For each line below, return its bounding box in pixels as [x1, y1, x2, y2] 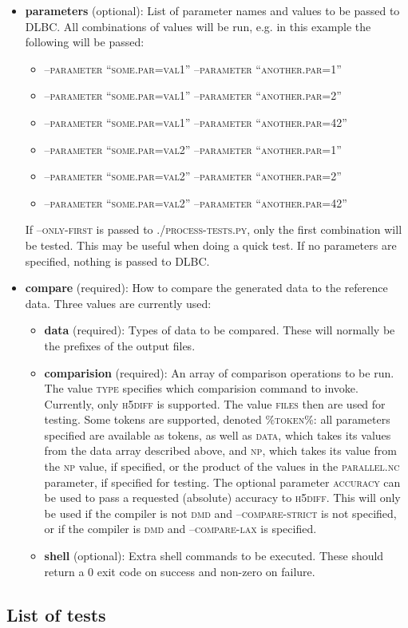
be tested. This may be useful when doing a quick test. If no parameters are [25, 236, 397, 253]
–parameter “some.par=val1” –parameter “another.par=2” [44, 87, 342, 104]
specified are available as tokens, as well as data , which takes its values [44, 426, 391, 443]
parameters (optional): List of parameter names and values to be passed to [25, 2, 400, 18]
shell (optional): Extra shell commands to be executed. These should [44, 547, 384, 564]
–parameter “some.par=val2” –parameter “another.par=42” [44, 194, 347, 211]
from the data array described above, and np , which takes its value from [44, 442, 397, 459]
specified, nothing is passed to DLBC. [25, 252, 210, 269]
